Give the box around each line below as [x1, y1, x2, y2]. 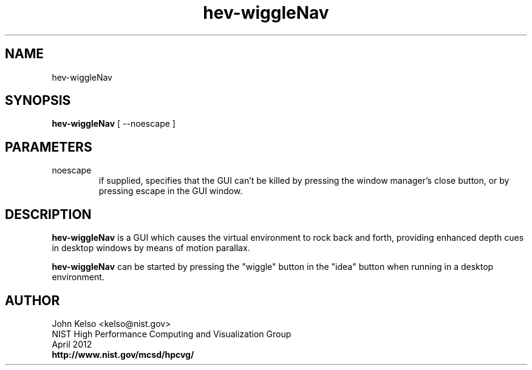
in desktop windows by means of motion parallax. [52, 243, 250, 254]
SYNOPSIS [5, 93, 71, 109]
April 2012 [52, 338, 92, 349]
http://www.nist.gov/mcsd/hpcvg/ [52, 349, 194, 360]
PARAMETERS [5, 139, 92, 155]
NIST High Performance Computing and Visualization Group [52, 328, 292, 339]
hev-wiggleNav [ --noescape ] [52, 118, 176, 129]
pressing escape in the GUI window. [98, 186, 243, 197]
